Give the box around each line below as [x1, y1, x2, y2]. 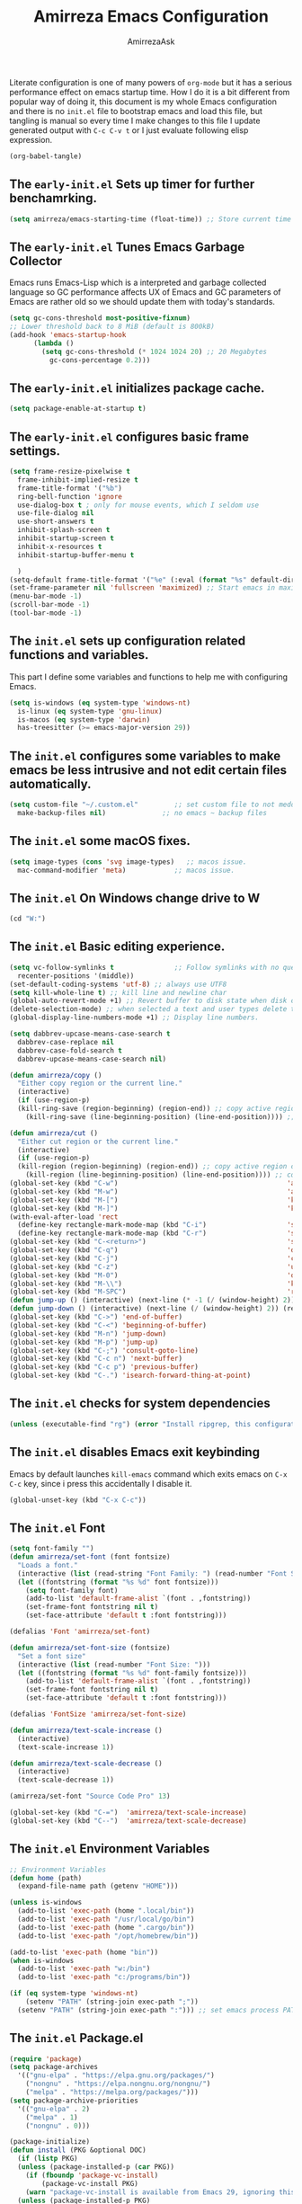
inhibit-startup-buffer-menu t [17, 550, 135, 559]
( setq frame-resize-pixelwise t [9, 467, 130, 476]
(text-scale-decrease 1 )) [17, 1775, 115, 1785]
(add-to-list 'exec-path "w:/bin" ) [17, 1964, 151, 1974]
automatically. [9, 776, 92, 792]
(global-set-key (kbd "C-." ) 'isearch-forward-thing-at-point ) [9, 1371, 252, 1381]
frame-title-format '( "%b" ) [17, 484, 123, 493]
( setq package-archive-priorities [9, 2096, 139, 2105]
